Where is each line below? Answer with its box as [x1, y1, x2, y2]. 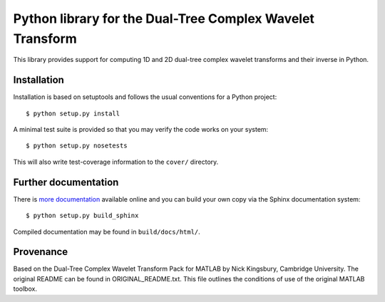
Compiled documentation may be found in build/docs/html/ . [13, 227, 201, 236]
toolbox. [13, 285, 37, 293]
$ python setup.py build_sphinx [26, 212, 139, 220]
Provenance [13, 246, 68, 258]
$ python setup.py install [26, 109, 120, 118]
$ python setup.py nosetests [26, 142, 128, 150]
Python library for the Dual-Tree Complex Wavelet [13, 11, 315, 26]
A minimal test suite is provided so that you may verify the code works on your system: [13, 125, 269, 134]
